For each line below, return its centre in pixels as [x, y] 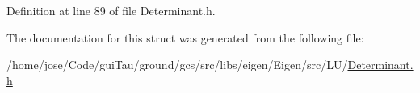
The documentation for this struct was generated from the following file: [185, 37]
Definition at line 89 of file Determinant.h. [111, 10]
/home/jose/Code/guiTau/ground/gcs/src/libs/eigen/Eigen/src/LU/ [177, 65]
